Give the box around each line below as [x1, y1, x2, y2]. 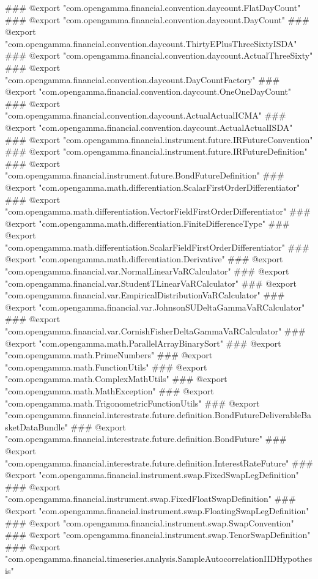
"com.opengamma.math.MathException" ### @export [5, 385, 214, 397]
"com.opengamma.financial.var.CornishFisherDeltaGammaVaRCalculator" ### [5, 325, 306, 337]
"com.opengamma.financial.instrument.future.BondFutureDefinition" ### [5, 169, 284, 182]
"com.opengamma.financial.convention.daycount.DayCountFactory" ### [5, 73, 280, 86]
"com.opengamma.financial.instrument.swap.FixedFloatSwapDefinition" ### [5, 492, 296, 505]
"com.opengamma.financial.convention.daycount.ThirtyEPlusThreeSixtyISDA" [5, 37, 297, 50]
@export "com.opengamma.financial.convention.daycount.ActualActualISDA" [5, 120, 293, 133]
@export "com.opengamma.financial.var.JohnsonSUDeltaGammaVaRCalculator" [5, 300, 305, 313]
